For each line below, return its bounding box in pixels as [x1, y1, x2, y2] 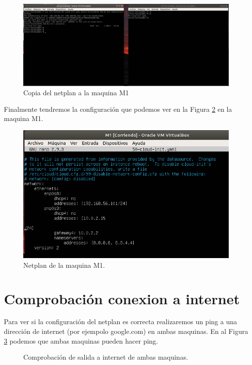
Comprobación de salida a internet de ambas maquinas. [23, 352, 188, 362]
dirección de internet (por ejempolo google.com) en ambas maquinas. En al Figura [4, 326, 248, 336]
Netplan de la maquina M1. [23, 260, 105, 270]
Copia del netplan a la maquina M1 [23, 87, 129, 98]
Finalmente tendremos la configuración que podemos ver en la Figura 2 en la [4, 104, 232, 114]
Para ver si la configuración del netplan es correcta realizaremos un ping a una [4, 316, 237, 327]
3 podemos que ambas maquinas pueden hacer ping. [4, 335, 158, 346]
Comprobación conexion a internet [4, 288, 240, 308]
